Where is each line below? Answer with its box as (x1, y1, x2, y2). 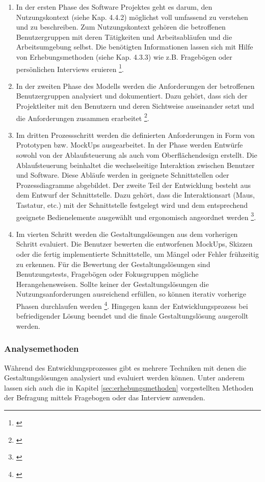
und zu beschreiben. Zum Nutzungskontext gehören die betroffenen (16, 21, 226, 32)
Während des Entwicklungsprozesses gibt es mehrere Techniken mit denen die (4, 362, 247, 373)
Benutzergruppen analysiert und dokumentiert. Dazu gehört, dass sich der (16, 90, 248, 101)
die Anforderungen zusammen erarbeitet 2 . (16, 111, 149, 123)
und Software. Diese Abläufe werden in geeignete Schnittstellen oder (16, 170, 229, 180)
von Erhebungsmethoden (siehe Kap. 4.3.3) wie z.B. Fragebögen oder (16, 51, 232, 62)
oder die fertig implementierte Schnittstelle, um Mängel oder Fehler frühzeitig (16, 249, 259, 259)
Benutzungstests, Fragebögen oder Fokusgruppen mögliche (16, 269, 199, 279)
